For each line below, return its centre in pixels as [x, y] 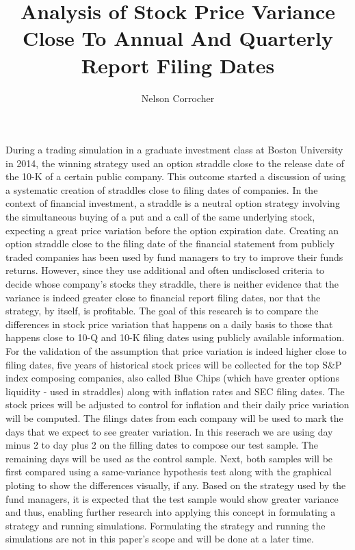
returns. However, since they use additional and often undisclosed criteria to [165, 270]
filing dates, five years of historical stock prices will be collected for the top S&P [174, 364]
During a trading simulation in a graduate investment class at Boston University [174, 150]
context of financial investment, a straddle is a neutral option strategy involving [173, 203]
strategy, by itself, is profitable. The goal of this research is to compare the [162, 311]
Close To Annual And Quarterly [178, 38]
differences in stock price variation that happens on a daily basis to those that [169, 324]
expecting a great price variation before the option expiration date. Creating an [172, 230]
